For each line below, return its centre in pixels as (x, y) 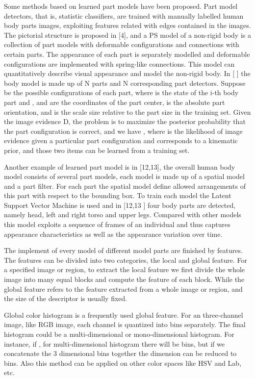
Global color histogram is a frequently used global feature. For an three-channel (124, 315)
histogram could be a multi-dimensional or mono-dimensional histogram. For (119, 334)
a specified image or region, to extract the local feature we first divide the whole (125, 269)
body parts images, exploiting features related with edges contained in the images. (127, 25)
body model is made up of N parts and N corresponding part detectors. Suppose (125, 83)
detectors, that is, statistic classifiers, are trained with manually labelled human (124, 15)
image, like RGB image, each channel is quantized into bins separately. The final (125, 324)
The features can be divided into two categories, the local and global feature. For (126, 260)
